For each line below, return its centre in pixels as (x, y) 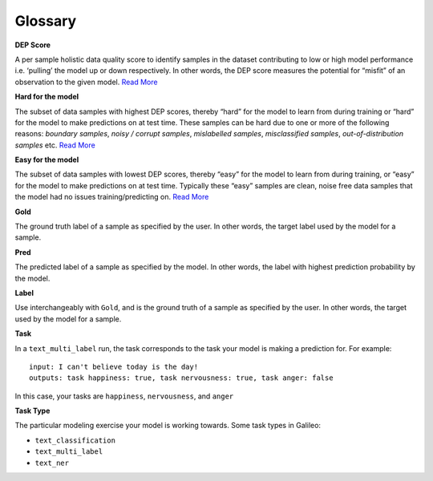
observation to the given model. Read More (86, 82)
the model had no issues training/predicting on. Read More (112, 197)
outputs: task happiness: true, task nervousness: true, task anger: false (181, 378)
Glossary (46, 21)
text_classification (75, 440)
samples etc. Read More (55, 145)
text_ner (52, 463)
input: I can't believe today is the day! (114, 366)
